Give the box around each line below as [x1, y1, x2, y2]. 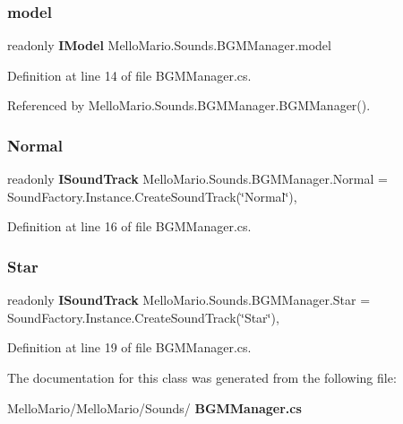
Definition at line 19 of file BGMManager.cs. [7, 338, 252, 357]
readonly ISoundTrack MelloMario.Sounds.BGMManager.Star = [7, 290, 371, 309]
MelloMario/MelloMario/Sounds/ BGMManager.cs [7, 398, 302, 417]
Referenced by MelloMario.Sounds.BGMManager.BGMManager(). [7, 96, 371, 115]
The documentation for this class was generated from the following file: [7, 368, 397, 386]
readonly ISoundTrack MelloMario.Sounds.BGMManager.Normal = [7, 169, 388, 188]
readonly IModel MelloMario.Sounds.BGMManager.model [7, 36, 331, 55]
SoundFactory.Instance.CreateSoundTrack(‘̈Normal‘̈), [7, 186, 297, 205]
